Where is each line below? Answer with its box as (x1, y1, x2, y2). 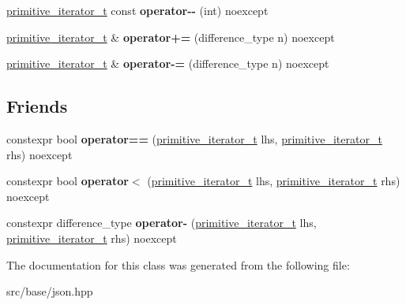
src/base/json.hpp (6, 283, 93, 299)
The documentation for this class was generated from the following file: (6, 256, 350, 273)
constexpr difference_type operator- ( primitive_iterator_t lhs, (6, 214, 317, 231)
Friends (6, 94, 68, 118)
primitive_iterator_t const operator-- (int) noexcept (6, 2, 269, 18)
